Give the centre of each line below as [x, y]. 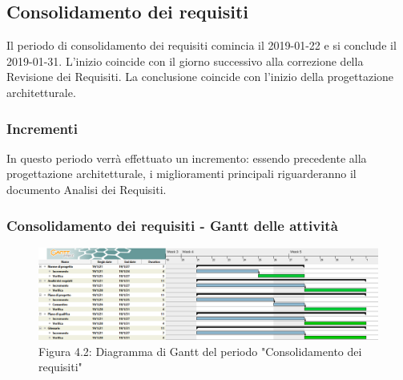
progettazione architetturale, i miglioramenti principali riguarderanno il [181, 174]
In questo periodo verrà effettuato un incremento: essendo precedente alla [187, 158]
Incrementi [42, 128]
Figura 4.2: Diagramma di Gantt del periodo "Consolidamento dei [200, 351]
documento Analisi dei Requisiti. [87, 189]
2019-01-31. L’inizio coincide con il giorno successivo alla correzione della [185, 61]
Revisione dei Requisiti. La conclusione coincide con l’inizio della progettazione [200, 77]
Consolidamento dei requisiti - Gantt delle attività [172, 225]
